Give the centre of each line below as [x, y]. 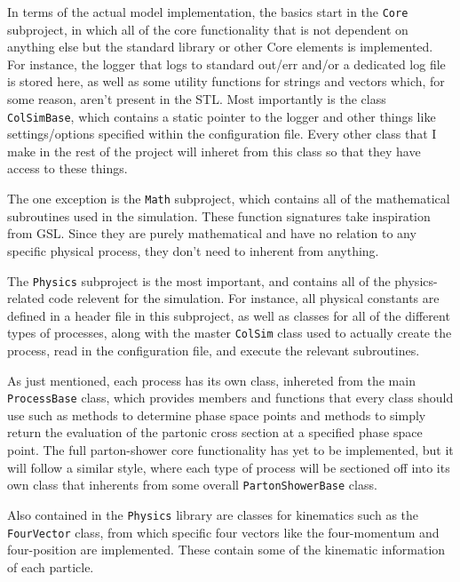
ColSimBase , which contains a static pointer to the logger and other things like [222, 116]
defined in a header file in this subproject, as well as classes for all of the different [229, 315]
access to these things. [67, 168]
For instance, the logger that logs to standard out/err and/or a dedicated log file [226, 64]
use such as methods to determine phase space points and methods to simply [217, 415]
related [26, 298]
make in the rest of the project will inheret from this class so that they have [214, 151]
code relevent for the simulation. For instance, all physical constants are [244, 298]
